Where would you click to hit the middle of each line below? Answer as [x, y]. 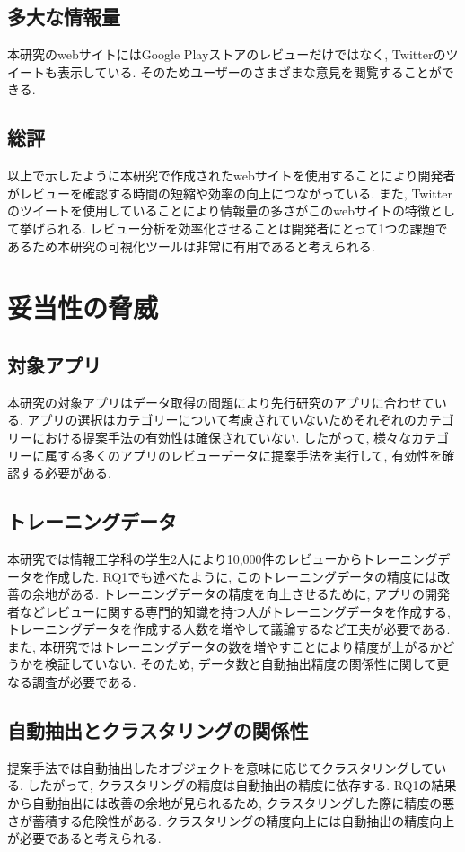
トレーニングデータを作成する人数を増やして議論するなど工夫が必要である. [229, 629]
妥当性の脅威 [83, 307]
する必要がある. [65, 473]
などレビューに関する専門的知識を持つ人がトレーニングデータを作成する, [235, 611]
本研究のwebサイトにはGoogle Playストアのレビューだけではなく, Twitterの [227, 54]
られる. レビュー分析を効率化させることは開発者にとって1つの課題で [246, 228]
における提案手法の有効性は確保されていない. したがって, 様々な [221, 437]
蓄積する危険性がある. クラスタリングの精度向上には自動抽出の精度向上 [243, 820]
